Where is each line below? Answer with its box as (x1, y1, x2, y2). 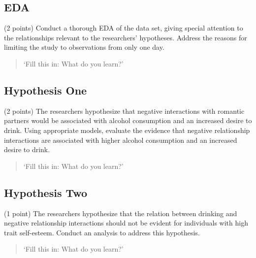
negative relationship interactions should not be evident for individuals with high (4, 218, 248, 228)
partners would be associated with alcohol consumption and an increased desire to (4, 115, 252, 126)
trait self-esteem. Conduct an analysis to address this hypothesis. (4, 227, 200, 237)
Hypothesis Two (4, 185, 88, 200)
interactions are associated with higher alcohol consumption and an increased (4, 134, 237, 145)
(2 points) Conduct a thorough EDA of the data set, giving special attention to (4, 23, 243, 33)
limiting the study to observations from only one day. (4, 42, 164, 52)
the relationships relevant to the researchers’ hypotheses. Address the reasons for (4, 32, 247, 42)
